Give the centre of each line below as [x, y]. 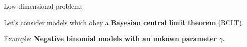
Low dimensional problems [43, 6]
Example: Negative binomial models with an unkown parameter [110, 39]
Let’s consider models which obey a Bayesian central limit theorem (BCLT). [124, 22]
